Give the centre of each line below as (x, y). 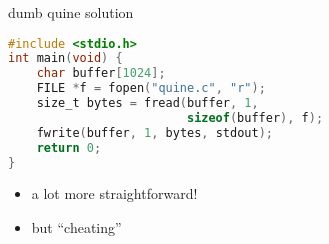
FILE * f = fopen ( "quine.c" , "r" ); (151, 88)
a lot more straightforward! (114, 193)
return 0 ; (69, 147)
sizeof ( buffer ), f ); (255, 117)
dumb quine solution (71, 12)
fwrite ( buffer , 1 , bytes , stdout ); (154, 132)
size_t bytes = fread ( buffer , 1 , (147, 103)
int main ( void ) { (65, 58)
